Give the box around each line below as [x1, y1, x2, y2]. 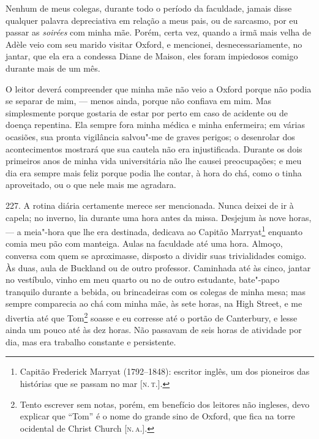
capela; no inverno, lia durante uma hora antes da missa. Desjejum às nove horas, [6, 211, 312, 223]
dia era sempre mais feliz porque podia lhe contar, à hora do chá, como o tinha [6, 166, 302, 179]
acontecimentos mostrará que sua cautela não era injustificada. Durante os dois [6, 142, 302, 155]
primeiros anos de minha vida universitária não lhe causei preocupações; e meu [6, 154, 302, 167]
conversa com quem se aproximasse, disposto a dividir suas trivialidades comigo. [6, 249, 307, 261]
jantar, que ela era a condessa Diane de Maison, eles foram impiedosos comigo [6, 50, 298, 62]
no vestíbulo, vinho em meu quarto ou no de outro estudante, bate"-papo [6, 273, 280, 286]
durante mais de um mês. [6, 61, 100, 74]
